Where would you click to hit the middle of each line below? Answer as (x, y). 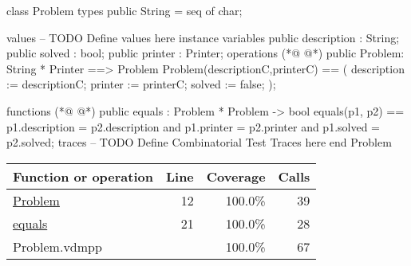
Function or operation (83, 176)
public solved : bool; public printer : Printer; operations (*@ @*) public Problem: (205, 53)
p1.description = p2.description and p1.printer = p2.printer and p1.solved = (194, 126)
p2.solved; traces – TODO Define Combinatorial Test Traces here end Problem (199, 142)
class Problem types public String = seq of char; (124, 10)
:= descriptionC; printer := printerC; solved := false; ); (141, 84)
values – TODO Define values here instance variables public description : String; (203, 37)
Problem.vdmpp (57, 246)
